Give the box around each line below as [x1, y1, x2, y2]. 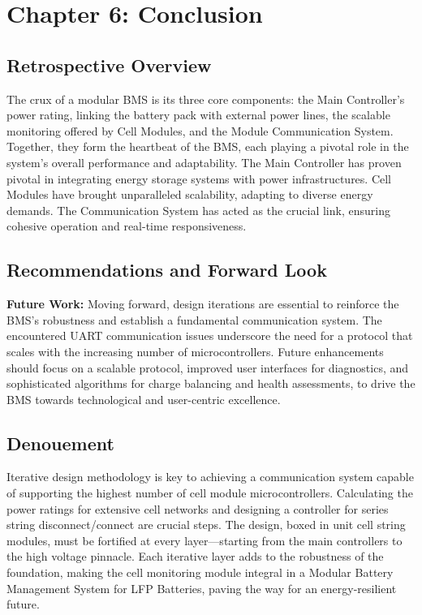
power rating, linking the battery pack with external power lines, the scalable [6, 106, 390, 123]
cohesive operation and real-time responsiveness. [6, 217, 247, 234]
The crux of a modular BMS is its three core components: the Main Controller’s [6, 90, 405, 107]
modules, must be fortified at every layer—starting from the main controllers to [6, 531, 403, 548]
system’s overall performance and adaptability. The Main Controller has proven [6, 153, 402, 170]
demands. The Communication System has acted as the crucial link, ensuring [6, 201, 390, 218]
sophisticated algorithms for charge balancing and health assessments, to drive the [6, 375, 416, 392]
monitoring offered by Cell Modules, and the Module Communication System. [6, 122, 394, 139]
